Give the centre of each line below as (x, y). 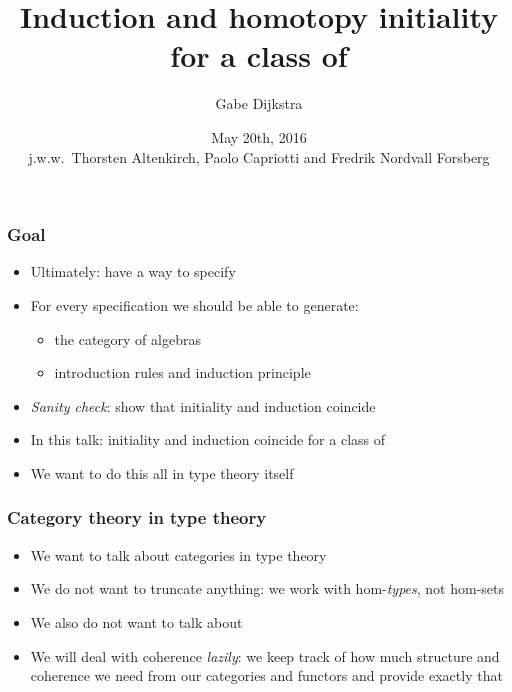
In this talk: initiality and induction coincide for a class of (207, 439)
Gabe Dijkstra (259, 103)
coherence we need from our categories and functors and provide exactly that (266, 675)
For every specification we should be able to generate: (194, 304)
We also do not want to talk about (136, 621)
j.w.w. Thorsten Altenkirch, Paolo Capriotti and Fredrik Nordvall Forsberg (259, 156)
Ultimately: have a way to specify (133, 271)
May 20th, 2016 (259, 136)
